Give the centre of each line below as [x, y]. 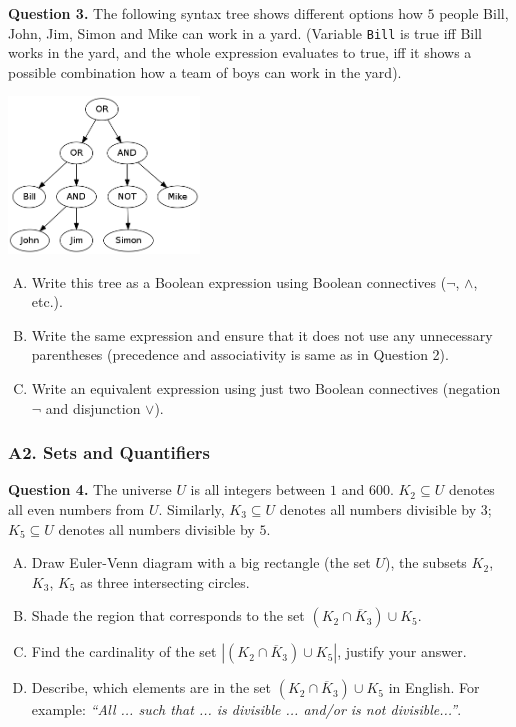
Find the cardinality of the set [124, 651]
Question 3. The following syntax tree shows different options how [215, 13]
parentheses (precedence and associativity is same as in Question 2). [240, 354]
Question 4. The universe [90, 489]
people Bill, [474, 13]
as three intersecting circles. [165, 581]
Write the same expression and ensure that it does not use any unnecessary [262, 334]
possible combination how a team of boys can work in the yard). [205, 71]
